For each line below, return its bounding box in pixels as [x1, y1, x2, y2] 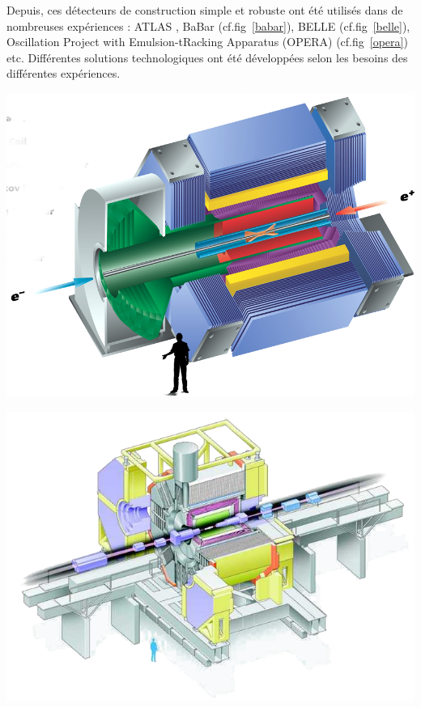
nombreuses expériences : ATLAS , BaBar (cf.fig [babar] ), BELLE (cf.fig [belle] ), [6, 17, 410, 34]
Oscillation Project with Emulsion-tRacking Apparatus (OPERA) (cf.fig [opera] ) [6, 33, 408, 50]
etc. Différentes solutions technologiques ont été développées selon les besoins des [6, 49, 408, 66]
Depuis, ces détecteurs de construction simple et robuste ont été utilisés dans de [6, 2, 403, 18]
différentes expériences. [6, 65, 121, 82]
